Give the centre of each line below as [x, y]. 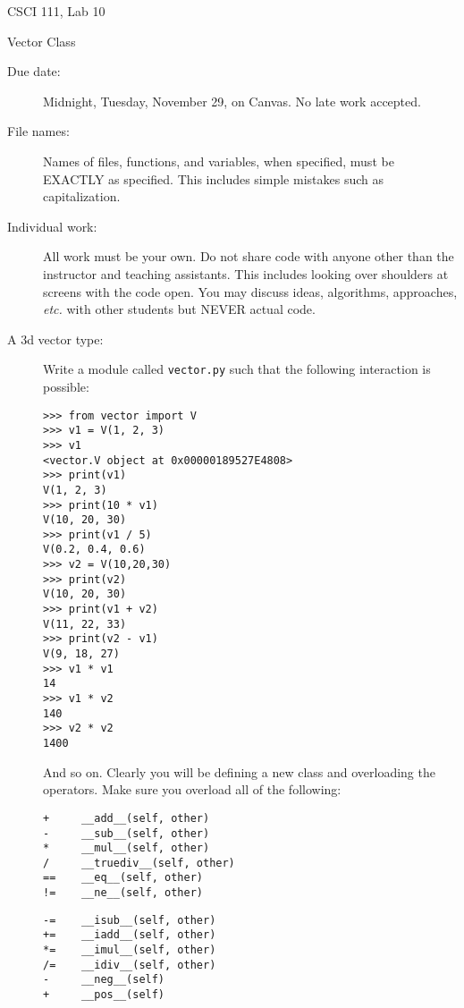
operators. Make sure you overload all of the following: [192, 789]
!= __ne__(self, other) [123, 893]
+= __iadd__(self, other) [130, 935]
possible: [66, 386]
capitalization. [82, 196]
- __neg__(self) [104, 980]
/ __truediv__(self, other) [139, 863]
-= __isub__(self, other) [130, 920]
